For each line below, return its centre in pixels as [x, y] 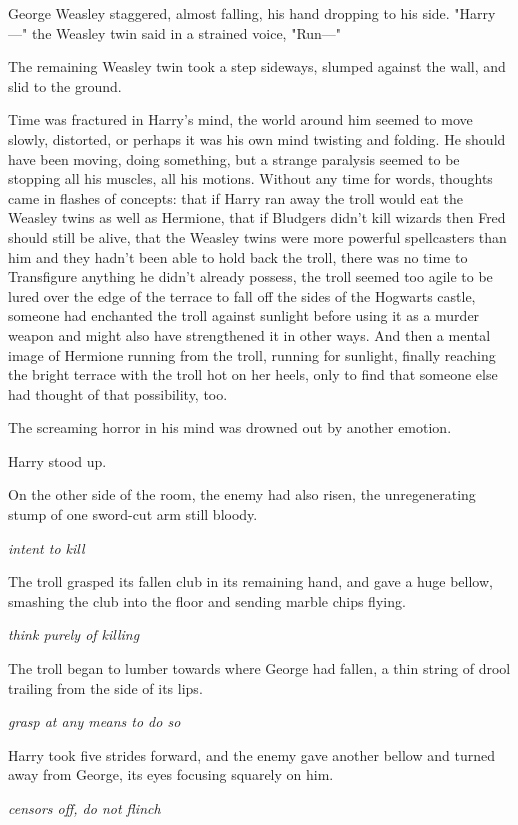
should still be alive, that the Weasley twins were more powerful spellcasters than [257, 236]
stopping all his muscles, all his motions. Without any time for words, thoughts [250, 178]
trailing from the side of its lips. [105, 687]
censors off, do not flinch [84, 808]
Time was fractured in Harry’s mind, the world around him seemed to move [240, 119]
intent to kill [46, 547]
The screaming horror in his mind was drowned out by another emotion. [230, 427]
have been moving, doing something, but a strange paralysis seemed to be [234, 158]
